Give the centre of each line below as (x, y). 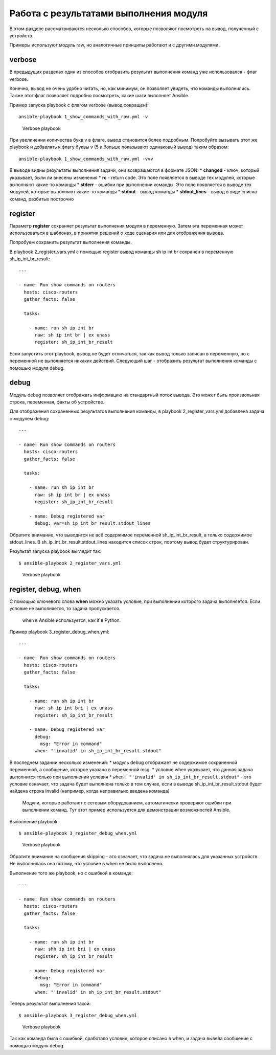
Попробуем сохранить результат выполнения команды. (71, 242)
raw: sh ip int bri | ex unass (74, 708)
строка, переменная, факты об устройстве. (57, 402)
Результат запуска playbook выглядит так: (55, 551)
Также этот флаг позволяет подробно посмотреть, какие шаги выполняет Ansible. (99, 96)
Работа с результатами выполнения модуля (109, 13)
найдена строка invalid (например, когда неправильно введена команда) (89, 791)
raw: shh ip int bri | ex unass (75, 949)
